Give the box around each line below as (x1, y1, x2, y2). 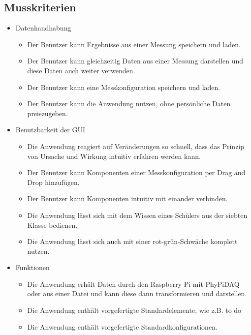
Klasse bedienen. (27, 219, 78, 230)
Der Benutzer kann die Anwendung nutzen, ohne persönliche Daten (27, 98, 231, 109)
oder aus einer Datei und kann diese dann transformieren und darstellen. (27, 288, 247, 299)
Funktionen (15, 262, 50, 273)
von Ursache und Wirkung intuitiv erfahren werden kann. (27, 151, 201, 161)
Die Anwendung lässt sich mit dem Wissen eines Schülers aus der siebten (27, 210, 248, 220)
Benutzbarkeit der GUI (15, 124, 85, 135)
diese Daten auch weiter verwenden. (27, 65, 135, 75)
